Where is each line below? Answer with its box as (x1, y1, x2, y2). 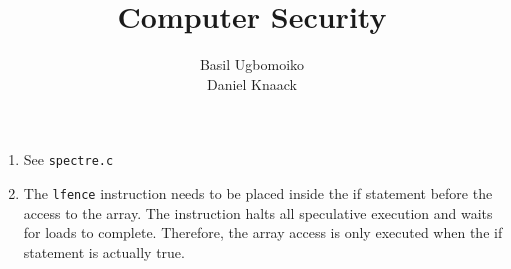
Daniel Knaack (206, 73, 298, 94)
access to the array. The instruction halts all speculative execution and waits (23, 202, 493, 223)
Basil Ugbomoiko (199, 54, 305, 75)
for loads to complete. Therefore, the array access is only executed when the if (23, 222, 503, 243)
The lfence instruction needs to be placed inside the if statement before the (23, 182, 493, 203)
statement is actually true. (23, 241, 185, 262)
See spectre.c (23, 149, 114, 170)
